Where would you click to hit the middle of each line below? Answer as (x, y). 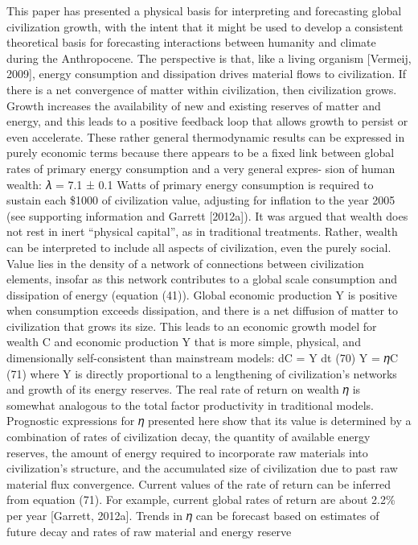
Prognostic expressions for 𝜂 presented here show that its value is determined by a (209, 421)
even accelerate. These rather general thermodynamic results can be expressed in (206, 136)
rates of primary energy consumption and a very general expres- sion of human (201, 168)
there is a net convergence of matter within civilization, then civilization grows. (202, 89)
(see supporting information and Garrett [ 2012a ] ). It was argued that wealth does (207, 215)
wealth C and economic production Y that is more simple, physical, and (184, 342)
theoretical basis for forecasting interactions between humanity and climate (191, 42)
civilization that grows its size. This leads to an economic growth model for (192, 326)
